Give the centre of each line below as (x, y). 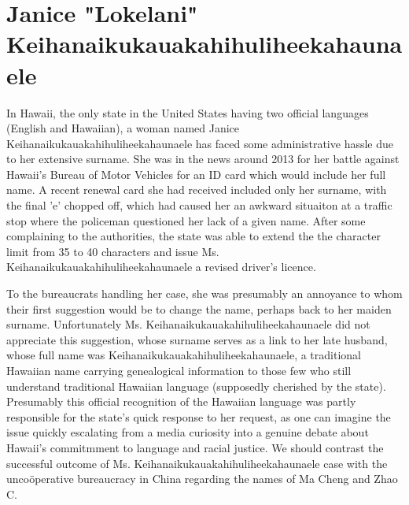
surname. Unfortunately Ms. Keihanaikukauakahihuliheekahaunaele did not (188, 324)
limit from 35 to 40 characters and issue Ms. (113, 251)
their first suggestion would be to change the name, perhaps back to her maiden (199, 308)
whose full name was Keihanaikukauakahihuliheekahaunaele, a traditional (184, 355)
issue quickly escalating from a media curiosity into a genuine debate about (188, 432)
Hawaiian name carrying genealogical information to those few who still (179, 370)
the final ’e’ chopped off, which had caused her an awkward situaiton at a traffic (199, 205)
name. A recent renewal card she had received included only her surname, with (197, 189)
